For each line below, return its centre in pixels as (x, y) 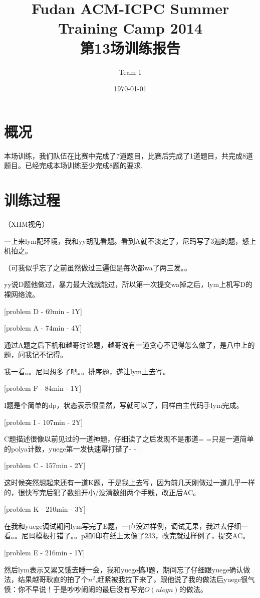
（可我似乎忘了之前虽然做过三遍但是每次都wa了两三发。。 (98, 267)
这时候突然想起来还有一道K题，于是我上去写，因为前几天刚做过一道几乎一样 (129, 482)
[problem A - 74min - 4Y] (43, 328)
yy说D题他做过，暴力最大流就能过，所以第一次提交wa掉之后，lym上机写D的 (128, 284)
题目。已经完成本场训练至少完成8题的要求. (73, 165)
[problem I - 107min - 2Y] (44, 422)
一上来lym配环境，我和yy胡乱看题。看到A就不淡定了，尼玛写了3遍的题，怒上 (130, 241)
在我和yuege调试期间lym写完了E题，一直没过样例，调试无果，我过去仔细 (123, 526)
